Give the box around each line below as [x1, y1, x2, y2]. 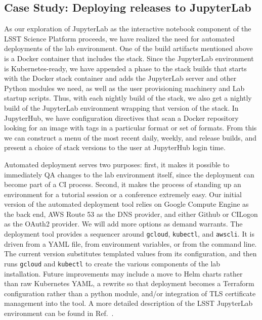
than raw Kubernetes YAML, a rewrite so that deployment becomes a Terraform [4, 278, 254, 289]
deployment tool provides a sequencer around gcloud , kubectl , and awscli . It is [4, 228, 254, 239]
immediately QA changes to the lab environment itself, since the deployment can [4, 169, 254, 179]
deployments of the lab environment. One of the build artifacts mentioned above [4, 43, 253, 54]
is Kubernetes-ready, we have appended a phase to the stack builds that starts [4, 63, 247, 73]
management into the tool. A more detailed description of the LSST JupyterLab [4, 298, 253, 308]
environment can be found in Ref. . [4, 307, 114, 318]
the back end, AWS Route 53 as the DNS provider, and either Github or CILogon [4, 208, 258, 219]
